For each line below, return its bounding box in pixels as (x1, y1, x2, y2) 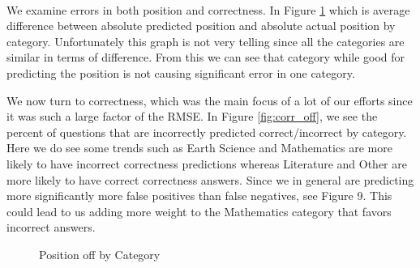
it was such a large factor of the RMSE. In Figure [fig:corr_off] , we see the (6, 108, 378, 125)
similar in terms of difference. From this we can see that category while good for (6, 49, 405, 66)
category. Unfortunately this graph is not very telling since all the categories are (6, 32, 405, 49)
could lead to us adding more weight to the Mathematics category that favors (6, 202, 392, 219)
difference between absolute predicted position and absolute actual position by (6, 17, 396, 34)
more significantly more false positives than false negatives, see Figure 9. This (6, 187, 392, 204)
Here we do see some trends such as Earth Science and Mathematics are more (6, 139, 392, 156)
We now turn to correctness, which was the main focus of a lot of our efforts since (6, 91, 413, 108)
